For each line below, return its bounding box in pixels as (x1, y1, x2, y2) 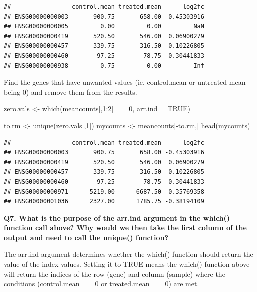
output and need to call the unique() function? (4, 232, 169, 242)
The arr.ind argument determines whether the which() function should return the (4, 249, 253, 259)
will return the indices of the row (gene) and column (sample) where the (4, 268, 225, 279)
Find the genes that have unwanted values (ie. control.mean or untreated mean (4, 77, 246, 87)
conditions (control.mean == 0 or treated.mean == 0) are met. (4, 278, 199, 289)
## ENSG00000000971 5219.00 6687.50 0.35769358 (4, 188, 204, 195)
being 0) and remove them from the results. (4, 86, 137, 97)
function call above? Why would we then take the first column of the (4, 222, 247, 233)
